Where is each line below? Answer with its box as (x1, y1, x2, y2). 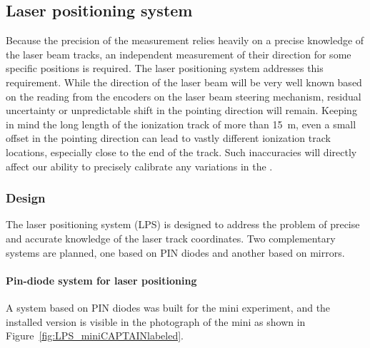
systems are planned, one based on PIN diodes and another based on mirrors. (6, 245, 345, 260)
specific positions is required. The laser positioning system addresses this (6, 61, 324, 76)
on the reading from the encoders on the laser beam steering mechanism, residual (6, 88, 361, 103)
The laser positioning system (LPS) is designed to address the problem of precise (6, 217, 360, 232)
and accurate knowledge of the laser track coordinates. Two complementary (6, 230, 336, 245)
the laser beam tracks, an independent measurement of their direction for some (6, 46, 351, 61)
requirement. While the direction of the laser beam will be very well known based (6, 74, 362, 89)
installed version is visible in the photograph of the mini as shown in (6, 314, 306, 329)
